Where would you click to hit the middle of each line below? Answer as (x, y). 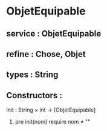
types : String (32, 75)
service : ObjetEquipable (54, 34)
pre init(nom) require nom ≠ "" (53, 122)
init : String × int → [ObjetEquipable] (51, 110)
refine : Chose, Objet (46, 54)
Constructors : (34, 95)
